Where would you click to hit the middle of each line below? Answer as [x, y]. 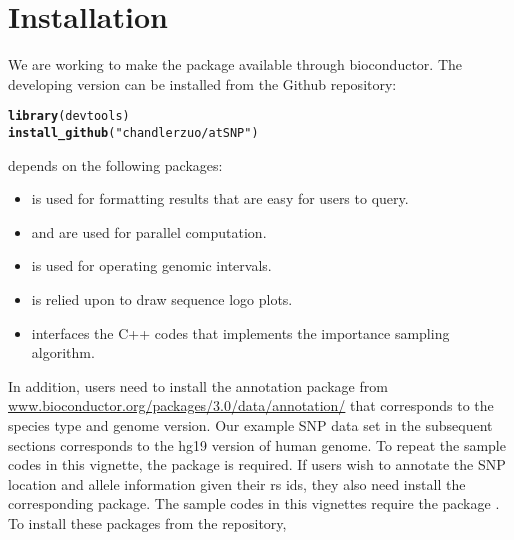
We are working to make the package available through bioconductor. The [235, 64]
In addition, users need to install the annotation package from [198, 385]
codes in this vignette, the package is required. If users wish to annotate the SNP [257, 464]
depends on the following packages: [115, 164]
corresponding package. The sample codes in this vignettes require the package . [254, 503]
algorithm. [63, 352]
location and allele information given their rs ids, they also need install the [237, 483]
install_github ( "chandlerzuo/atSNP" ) [133, 132]
